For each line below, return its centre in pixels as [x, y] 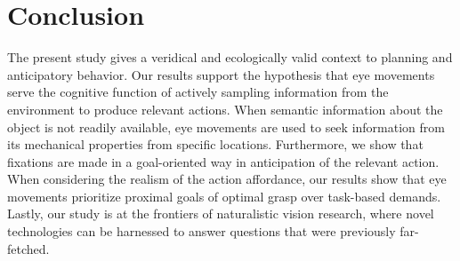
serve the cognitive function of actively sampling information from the [198, 92]
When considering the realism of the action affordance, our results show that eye [227, 179]
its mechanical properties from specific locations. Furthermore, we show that [215, 144]
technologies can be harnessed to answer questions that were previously [202, 231]
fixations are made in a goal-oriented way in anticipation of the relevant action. [223, 161]
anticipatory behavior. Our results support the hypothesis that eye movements [221, 74]
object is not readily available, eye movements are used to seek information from [226, 127]
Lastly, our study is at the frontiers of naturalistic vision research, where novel [221, 214]
